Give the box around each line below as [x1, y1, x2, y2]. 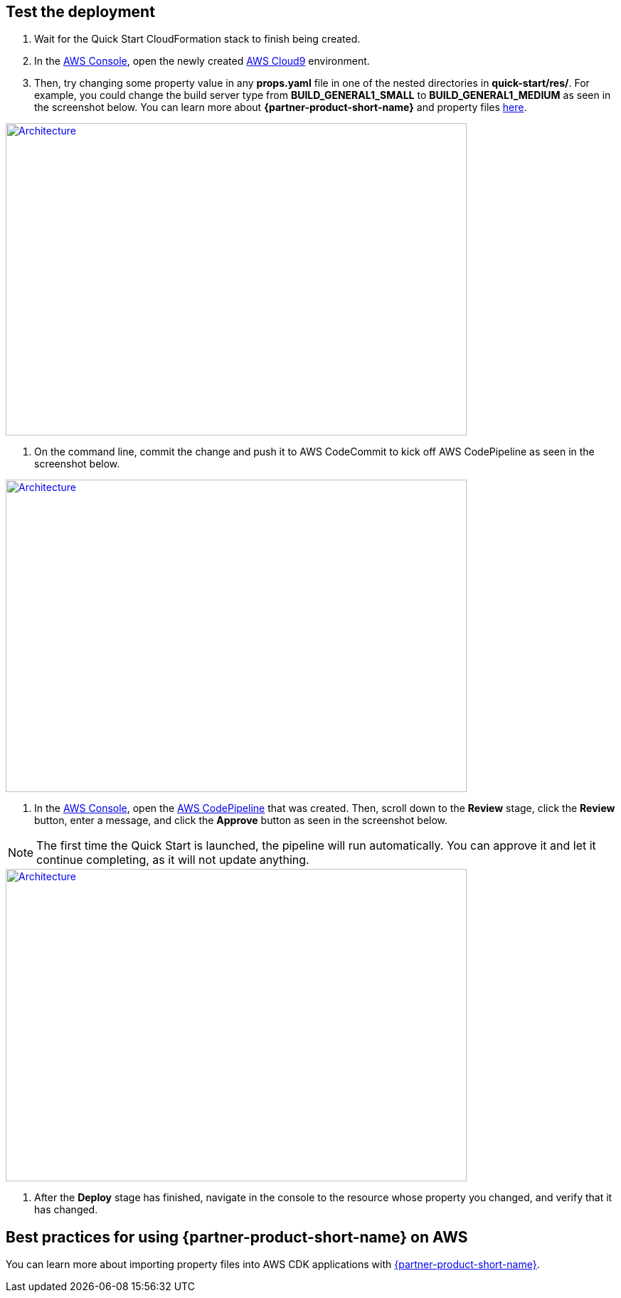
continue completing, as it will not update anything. [36, 853, 309, 867]
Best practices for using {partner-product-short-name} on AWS [6, 1228, 468, 1246]
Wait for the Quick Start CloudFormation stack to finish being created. [34, 33, 361, 46]
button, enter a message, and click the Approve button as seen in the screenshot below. [34, 814, 448, 827]
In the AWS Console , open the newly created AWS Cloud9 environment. [34, 55, 370, 68]
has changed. [34, 1203, 98, 1216]
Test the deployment [6, 3, 155, 21]
